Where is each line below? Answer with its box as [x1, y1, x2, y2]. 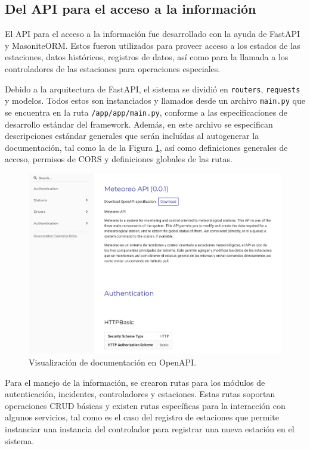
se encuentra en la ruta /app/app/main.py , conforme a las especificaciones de [5, 106, 287, 118]
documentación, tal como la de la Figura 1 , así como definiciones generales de [5, 141, 288, 153]
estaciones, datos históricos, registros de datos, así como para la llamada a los [5, 51, 289, 63]
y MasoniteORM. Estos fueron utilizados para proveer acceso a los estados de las [5, 39, 300, 51]
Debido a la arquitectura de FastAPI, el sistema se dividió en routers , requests [5, 82, 300, 95]
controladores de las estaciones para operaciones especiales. [5, 62, 221, 75]
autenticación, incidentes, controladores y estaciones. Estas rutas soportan [5, 388, 275, 400]
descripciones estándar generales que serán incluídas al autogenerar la [5, 129, 259, 142]
